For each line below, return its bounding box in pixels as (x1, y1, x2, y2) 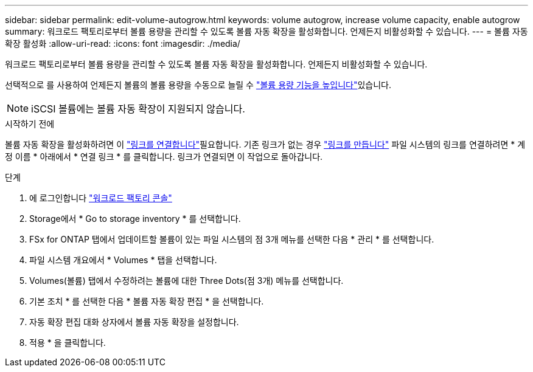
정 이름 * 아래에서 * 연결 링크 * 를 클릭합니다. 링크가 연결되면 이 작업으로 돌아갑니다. (5, 151, 323, 162)
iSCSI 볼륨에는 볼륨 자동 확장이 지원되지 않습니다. (31, 103, 245, 115)
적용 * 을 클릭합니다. (29, 337, 106, 348)
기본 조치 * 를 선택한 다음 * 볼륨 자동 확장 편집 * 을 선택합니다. (29, 296, 264, 306)
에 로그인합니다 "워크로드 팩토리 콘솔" (29, 193, 172, 203)
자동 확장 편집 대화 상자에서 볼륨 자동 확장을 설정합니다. (29, 317, 239, 327)
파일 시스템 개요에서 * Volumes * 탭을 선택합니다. (29, 255, 217, 265)
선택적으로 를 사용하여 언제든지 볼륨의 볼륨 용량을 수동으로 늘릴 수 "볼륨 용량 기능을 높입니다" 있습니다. (5, 80, 392, 90)
